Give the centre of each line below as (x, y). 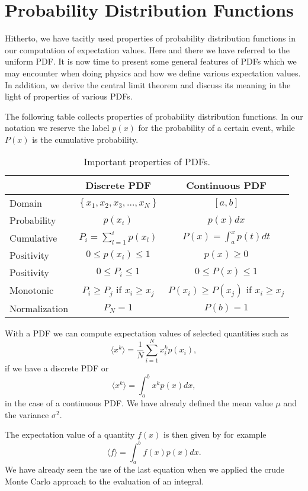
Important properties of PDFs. (147, 162)
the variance (27, 414)
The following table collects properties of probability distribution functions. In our (154, 116)
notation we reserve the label (57, 128)
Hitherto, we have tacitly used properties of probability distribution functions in (150, 38)
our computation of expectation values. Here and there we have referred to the (147, 49)
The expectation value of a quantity (70, 434)
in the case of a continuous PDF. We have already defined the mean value (139, 403)
